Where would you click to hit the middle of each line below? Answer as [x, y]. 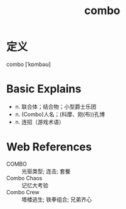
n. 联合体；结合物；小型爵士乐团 [56, 106]
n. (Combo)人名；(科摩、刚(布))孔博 [60, 114]
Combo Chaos [24, 178]
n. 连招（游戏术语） [40, 122]
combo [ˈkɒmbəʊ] [29, 64]
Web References [49, 147]
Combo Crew [23, 192]
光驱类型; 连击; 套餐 [46, 171]
